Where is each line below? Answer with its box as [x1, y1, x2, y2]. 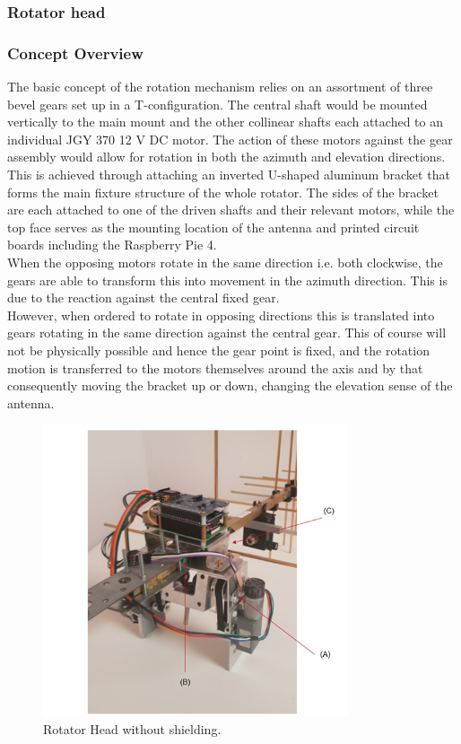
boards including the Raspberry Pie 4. [7, 235, 217, 254]
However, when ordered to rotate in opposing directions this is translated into [7, 305, 435, 324]
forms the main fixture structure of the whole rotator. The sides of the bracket [7, 182, 439, 201]
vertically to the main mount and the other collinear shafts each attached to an [7, 112, 443, 131]
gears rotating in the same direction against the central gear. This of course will [7, 323, 447, 342]
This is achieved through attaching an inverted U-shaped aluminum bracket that [7, 165, 450, 184]
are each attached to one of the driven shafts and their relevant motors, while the [7, 200, 455, 219]
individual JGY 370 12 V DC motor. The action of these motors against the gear [7, 129, 453, 148]
